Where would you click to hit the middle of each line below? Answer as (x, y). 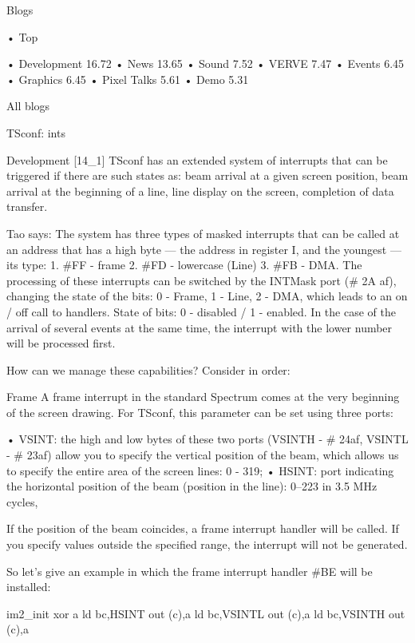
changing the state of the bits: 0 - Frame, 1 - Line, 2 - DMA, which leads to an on (207, 296)
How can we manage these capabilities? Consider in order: (148, 369)
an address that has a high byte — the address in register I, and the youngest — (204, 249)
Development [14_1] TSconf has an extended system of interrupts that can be (197, 159)
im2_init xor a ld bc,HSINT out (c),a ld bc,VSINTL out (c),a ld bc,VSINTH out (206, 613)
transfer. (27, 206)
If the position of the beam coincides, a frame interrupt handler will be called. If (203, 528)
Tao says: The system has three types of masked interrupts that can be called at (203, 233)
